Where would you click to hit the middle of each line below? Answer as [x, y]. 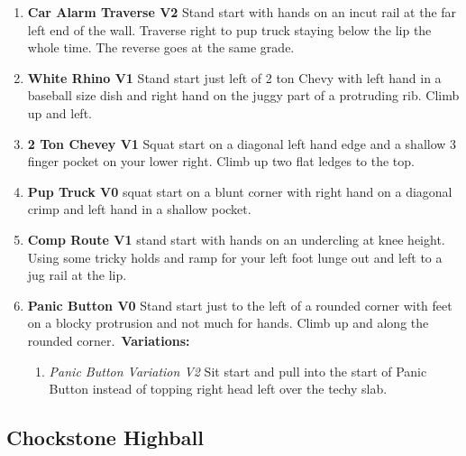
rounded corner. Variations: [109, 340]
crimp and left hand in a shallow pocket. [139, 209]
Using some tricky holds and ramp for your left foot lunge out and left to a [235, 257]
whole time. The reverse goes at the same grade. [161, 47]
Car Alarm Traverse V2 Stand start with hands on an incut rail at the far [242, 12]
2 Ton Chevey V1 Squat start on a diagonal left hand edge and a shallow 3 [242, 143]
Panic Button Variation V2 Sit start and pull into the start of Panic [238, 371]
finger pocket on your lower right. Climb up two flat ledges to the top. [221, 161]
